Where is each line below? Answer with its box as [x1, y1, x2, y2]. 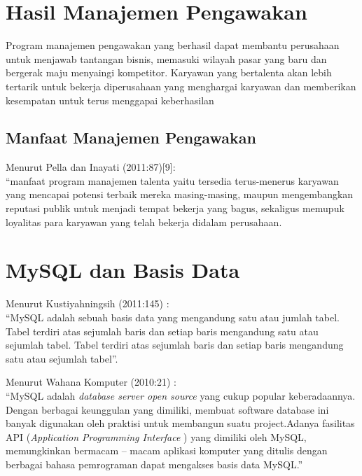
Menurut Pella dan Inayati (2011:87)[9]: [6, 160, 176, 174]
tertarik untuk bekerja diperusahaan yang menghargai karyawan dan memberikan [6, 78, 356, 93]
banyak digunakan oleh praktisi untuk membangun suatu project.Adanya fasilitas [6, 416, 355, 430]
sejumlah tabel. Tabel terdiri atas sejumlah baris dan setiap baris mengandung [6, 337, 344, 352]
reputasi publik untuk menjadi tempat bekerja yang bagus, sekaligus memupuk [6, 201, 344, 216]
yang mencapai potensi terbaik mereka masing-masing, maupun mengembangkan [6, 187, 354, 202]
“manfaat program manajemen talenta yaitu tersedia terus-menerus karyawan [6, 173, 339, 188]
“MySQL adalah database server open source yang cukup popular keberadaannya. [6, 388, 356, 402]
